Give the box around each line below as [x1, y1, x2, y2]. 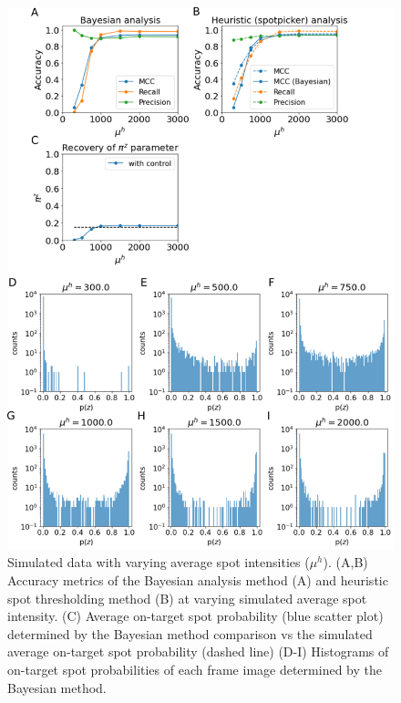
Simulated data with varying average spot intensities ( [7, 553, 310, 572]
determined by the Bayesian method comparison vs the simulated [7, 624, 373, 643]
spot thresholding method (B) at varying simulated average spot [7, 588, 367, 607]
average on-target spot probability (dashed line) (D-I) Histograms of [7, 642, 389, 661]
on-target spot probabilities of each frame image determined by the [7, 659, 382, 678]
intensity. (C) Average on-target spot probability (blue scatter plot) [7, 606, 384, 625]
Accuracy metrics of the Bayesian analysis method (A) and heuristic [7, 570, 388, 589]
